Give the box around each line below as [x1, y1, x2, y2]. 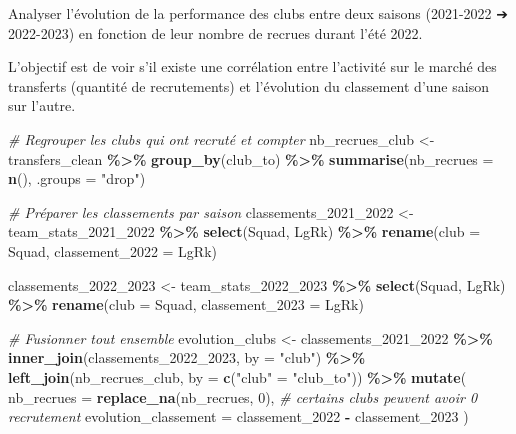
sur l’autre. [8, 95, 76, 116]
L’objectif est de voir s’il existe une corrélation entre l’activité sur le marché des [8, 56, 497, 77]
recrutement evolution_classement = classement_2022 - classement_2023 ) [8, 406, 469, 427]
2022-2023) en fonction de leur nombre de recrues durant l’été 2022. [8, 22, 423, 43]
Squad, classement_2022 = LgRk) [8, 240, 218, 261]
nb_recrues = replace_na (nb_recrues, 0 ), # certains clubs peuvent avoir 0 [8, 386, 478, 407]
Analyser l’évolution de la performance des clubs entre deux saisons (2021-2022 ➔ [8, 3, 508, 23]
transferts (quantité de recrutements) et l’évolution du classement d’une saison [8, 75, 489, 96]
